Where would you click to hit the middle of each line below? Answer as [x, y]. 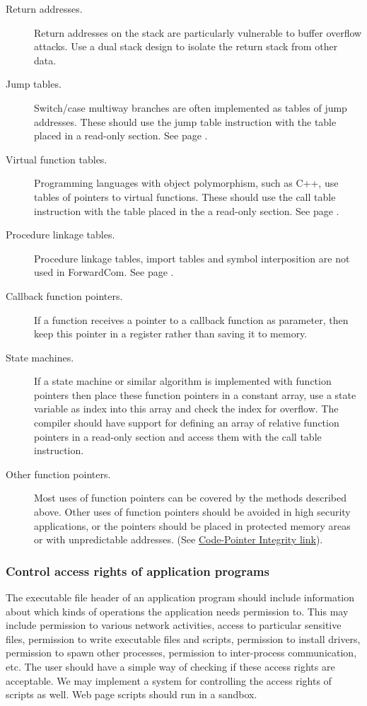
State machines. [40, 357]
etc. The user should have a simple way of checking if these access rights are [170, 666]
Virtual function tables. [57, 159]
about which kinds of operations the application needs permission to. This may [177, 611]
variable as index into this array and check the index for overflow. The [186, 409]
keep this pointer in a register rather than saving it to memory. [171, 334]
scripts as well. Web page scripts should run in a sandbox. [132, 694]
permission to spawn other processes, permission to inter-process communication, [181, 653]
